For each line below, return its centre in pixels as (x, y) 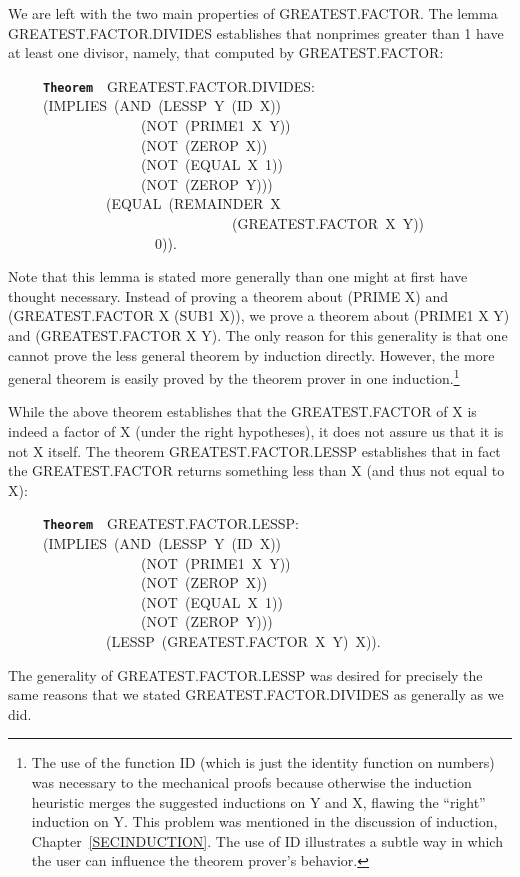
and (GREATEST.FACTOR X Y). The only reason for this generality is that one (258, 334)
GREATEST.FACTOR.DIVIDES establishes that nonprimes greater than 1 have (256, 32)
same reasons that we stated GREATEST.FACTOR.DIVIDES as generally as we (256, 694)
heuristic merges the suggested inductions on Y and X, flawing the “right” (258, 801)
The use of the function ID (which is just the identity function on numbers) (263, 762)
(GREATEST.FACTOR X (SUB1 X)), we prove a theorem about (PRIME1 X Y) (259, 315)
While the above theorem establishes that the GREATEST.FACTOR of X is (242, 411)
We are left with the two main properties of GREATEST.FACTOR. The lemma (253, 13)
